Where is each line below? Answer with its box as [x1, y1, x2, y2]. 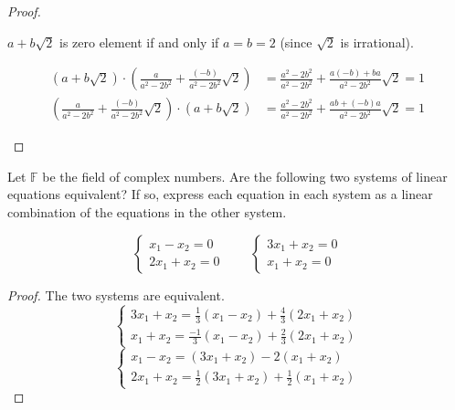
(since [280, 32, 312, 51]
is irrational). [340, 32, 414, 51]
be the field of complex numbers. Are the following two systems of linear [42, 166, 448, 185]
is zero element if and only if [58, 32, 219, 51]
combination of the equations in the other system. [7, 203, 287, 222]
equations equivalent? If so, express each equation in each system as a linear [7, 184, 433, 204]
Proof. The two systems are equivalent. [7, 285, 225, 304]
